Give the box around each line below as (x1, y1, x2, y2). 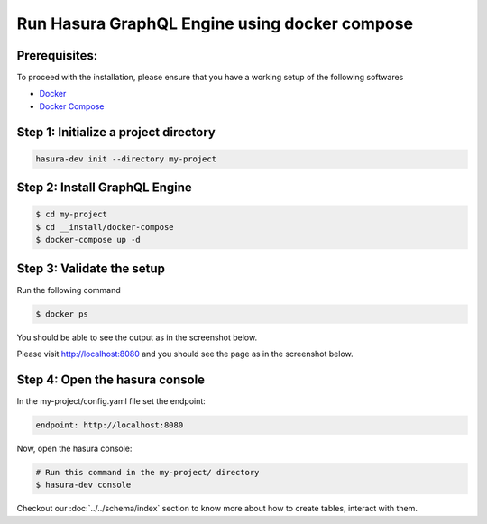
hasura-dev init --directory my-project (35, 153, 216, 164)
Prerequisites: (16, 48, 98, 63)
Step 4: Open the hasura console (16, 372, 206, 387)
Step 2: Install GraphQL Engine (16, 180, 193, 196)
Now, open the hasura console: (16, 443, 133, 454)
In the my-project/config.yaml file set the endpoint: (16, 395, 207, 406)
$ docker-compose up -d (35, 234, 142, 245)
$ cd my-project (35, 209, 108, 220)
